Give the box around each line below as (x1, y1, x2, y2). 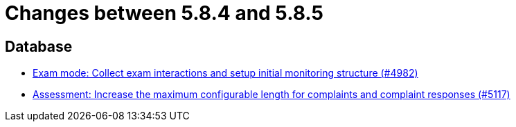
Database (5, 37, 73, 55)
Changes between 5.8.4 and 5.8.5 (5, 1, 323, 25)
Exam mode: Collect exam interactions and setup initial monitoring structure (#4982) (33, 67, 418, 79)
